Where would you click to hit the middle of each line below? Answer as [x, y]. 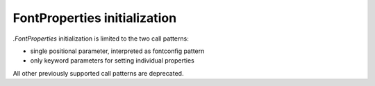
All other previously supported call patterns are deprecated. [98, 73]
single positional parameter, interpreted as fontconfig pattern [117, 51]
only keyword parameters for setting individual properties [112, 61]
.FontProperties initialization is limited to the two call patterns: [101, 39]
